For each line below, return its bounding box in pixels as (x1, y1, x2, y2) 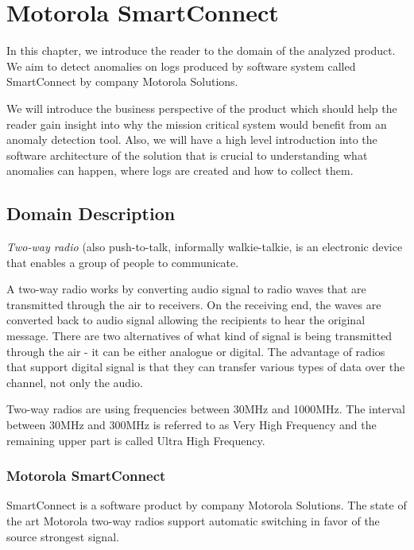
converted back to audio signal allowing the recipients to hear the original (6, 312, 366, 328)
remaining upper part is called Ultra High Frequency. (6, 432, 265, 448)
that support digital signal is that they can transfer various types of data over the (6, 358, 405, 375)
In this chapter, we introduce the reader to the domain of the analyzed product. (6, 42, 396, 59)
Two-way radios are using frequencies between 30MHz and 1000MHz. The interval (6, 401, 406, 417)
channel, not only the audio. (6, 374, 143, 390)
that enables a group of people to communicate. (6, 254, 239, 270)
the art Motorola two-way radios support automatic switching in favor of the (6, 513, 380, 529)
